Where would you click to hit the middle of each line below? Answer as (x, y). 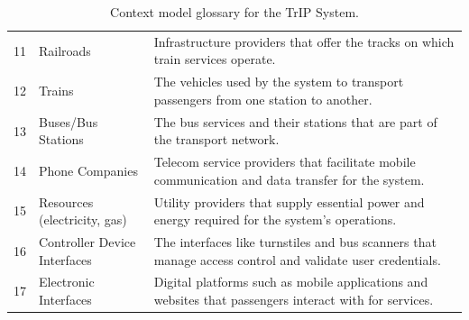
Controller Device (87, 242)
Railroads (65, 50)
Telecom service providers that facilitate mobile (285, 162)
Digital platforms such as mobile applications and (291, 282)
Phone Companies (88, 170)
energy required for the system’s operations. (275, 219)
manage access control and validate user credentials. (297, 259)
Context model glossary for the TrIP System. (234, 12)
